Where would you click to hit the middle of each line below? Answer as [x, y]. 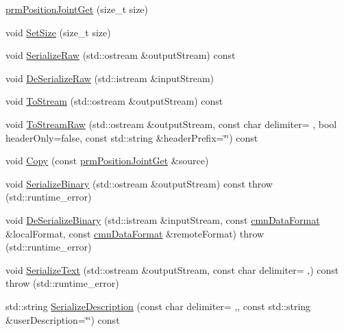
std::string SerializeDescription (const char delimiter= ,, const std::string [158, 306]
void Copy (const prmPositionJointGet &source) [107, 161]
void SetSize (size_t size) [58, 32]
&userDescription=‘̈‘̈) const [63, 319]
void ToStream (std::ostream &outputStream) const [114, 101]
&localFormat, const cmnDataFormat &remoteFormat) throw [135, 233]
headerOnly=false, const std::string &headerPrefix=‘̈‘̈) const [132, 137]
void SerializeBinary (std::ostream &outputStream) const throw [139, 183]
